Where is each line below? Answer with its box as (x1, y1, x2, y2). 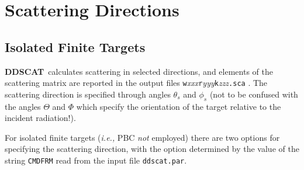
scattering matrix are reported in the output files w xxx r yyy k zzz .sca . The (5, 77, 268, 89)
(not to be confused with (209, 88, 298, 100)
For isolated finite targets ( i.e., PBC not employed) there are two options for (5, 131, 280, 143)
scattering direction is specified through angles (5, 88, 171, 100)
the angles (5, 100, 41, 112)
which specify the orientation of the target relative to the (76, 100, 281, 112)
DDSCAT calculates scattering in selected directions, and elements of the (5, 65, 273, 77)
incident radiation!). (5, 112, 76, 124)
